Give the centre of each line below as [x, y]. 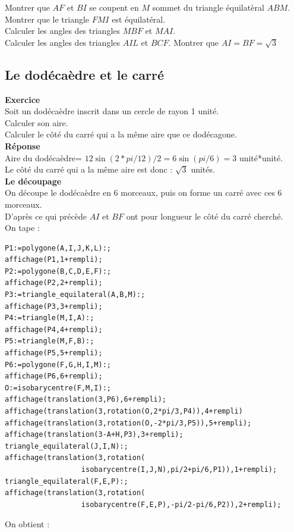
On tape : [22, 228]
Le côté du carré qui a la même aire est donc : [89, 169]
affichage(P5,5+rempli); [54, 353]
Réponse [23, 145]
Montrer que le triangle [47, 19]
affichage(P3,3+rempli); [54, 306]
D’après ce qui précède [46, 216]
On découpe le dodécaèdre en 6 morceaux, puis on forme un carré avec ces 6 [143, 193]
